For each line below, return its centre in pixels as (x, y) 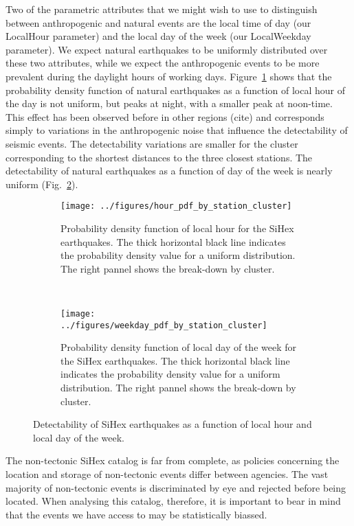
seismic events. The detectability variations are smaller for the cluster (152, 143)
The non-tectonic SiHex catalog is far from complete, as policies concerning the (173, 460)
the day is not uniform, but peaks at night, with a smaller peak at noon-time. (169, 103)
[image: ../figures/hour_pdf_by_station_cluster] (176, 206)
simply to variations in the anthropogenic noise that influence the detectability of (177, 130)
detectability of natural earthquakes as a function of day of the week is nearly (169, 171)
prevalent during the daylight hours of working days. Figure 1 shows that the (169, 76)
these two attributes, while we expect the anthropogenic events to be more (163, 63)
